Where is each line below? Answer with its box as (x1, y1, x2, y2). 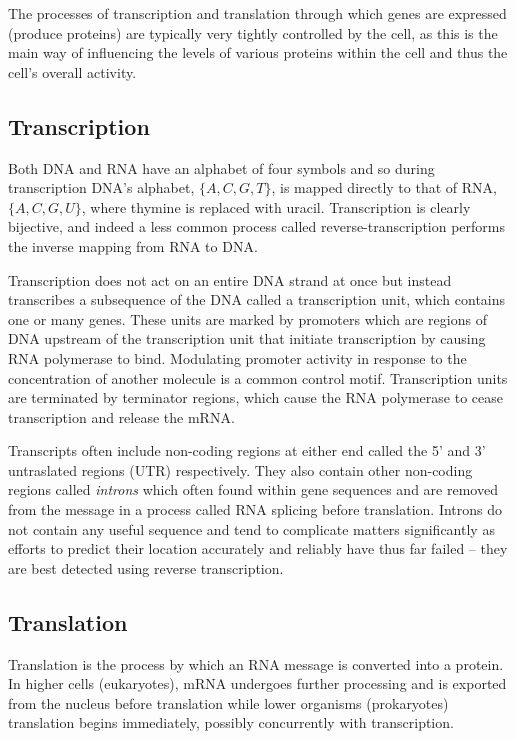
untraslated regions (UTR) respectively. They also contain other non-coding (8, 459, 473, 480)
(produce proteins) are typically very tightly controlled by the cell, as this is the (8, 22, 498, 43)
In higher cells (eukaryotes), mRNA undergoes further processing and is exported (8, 673, 507, 694)
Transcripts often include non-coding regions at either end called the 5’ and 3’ (8, 440, 486, 461)
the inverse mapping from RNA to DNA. (8, 235, 258, 256)
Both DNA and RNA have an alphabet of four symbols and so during (8, 157, 435, 178)
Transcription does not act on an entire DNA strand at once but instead (8, 269, 452, 290)
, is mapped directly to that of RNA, (271, 177, 497, 198)
